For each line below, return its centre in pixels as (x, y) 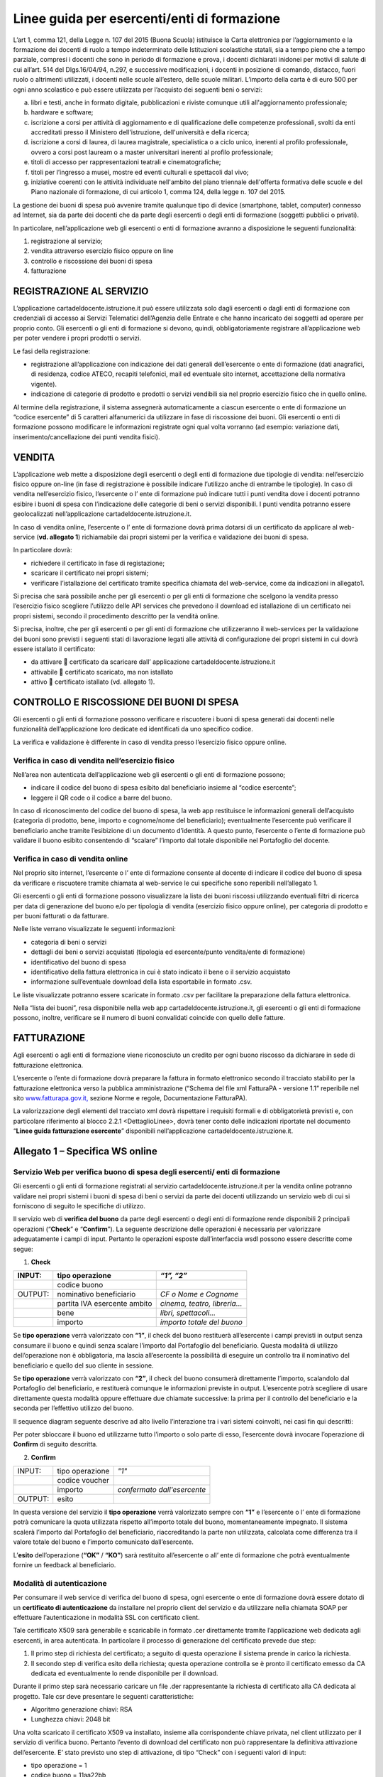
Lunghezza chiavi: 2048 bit (71, 1719)
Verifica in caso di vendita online (71, 859)
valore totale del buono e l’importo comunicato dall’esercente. (104, 1542)
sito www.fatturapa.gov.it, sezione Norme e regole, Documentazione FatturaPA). (130, 1097)
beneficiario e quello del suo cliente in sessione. (83, 1365)
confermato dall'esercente (162, 1490)
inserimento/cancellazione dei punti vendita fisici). (87, 436)
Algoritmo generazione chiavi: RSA (82, 1709)
